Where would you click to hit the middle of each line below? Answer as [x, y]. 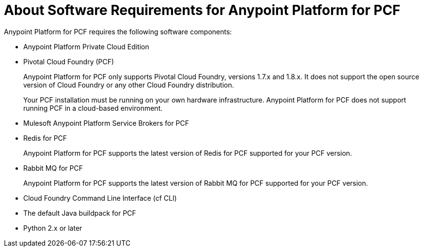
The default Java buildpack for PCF [80, 213]
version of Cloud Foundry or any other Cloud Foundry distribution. [129, 85]
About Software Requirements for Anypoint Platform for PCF [202, 10]
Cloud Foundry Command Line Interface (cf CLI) [100, 198]
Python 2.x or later [53, 228]
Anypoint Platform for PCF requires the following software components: [118, 31]
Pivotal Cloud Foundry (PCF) [69, 61]
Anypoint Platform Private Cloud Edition [86, 46]
